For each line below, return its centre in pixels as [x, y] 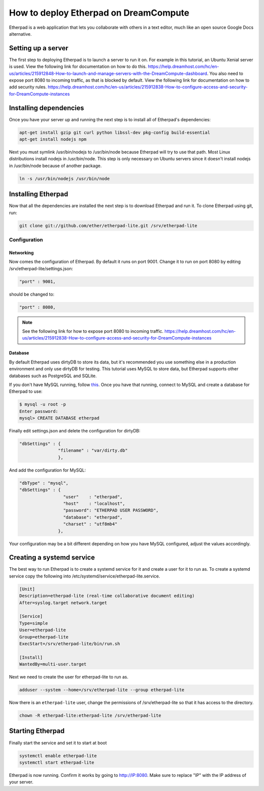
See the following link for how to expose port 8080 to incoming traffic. [93, 331]
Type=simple [34, 623]
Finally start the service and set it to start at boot [58, 743]
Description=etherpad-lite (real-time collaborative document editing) [107, 596]
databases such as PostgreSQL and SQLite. [53, 376]
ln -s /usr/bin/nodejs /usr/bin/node [65, 179]
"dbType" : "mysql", [44, 483]
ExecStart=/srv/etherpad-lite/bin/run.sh [70, 643]
